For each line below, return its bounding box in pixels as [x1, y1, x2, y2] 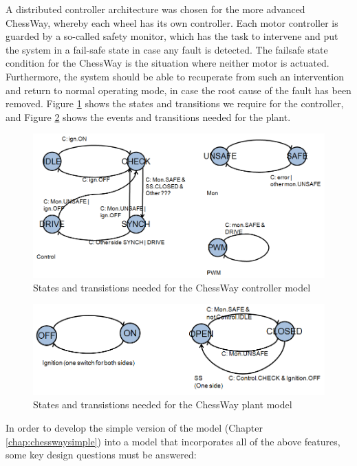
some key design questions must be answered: [6, 447, 197, 462]
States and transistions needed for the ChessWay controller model [33, 280, 311, 294]
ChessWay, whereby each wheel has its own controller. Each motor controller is [6, 15, 338, 30]
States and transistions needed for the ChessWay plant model [33, 397, 292, 412]
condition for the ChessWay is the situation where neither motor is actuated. [6, 56, 329, 70]
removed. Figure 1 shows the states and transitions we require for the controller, [6, 96, 344, 111]
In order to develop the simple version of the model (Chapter [6, 421, 263, 435]
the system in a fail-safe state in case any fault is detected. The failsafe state [6, 42, 328, 56]
